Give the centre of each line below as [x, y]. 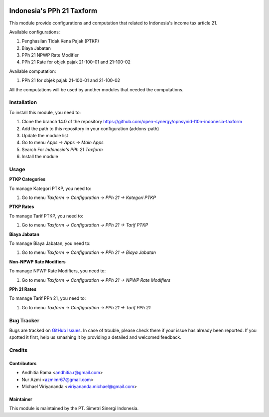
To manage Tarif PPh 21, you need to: [48, 298]
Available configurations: [35, 32]
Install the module [40, 157]
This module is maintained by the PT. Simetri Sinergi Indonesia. [74, 409]
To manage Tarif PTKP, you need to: [46, 216]
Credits [18, 350]
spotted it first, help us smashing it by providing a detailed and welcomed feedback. [95, 337]
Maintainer [21, 399]
